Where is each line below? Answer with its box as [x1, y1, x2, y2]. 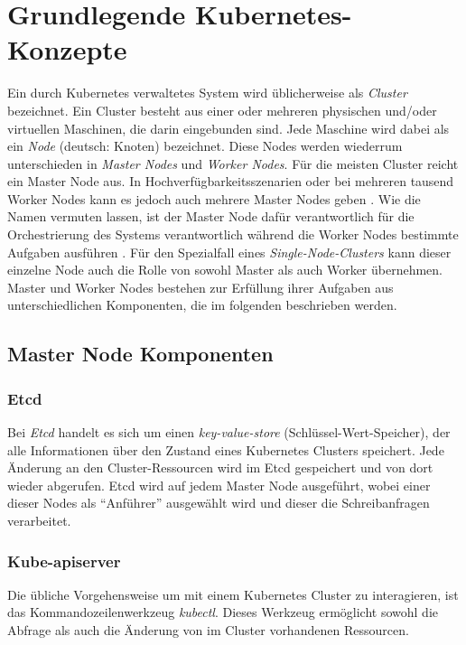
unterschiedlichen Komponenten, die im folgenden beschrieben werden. [7, 295, 397, 314]
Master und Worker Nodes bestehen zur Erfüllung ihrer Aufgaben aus [7, 277, 394, 296]
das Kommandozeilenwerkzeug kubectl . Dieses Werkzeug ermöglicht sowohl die [7, 603, 438, 622]
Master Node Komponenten [7, 340, 274, 368]
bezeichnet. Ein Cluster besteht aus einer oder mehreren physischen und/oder [7, 100, 437, 119]
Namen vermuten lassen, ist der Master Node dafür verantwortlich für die [7, 207, 415, 226]
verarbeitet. [7, 511, 71, 529]
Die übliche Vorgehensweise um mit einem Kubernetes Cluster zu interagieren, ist [7, 584, 459, 603]
